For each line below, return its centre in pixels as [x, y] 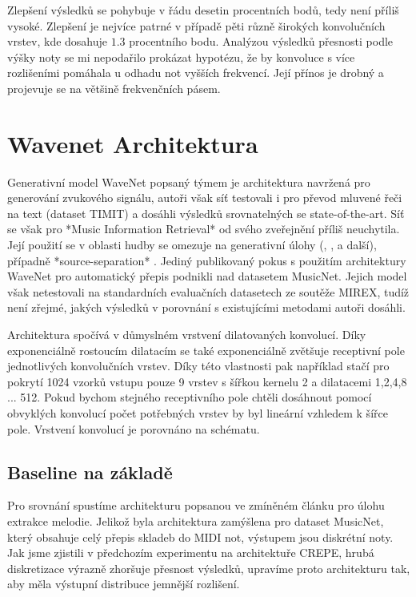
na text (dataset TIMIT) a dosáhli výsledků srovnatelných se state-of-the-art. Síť [206, 213]
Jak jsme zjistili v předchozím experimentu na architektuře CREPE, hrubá [191, 553]
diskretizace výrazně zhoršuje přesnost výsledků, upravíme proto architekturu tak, [209, 568]
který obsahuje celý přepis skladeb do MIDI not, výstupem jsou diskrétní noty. [200, 536]
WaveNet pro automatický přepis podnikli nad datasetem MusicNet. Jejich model [207, 276]
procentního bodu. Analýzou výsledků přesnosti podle [261, 41]
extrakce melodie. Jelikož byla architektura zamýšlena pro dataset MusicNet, [196, 520]
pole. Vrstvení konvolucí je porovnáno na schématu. [134, 428]
